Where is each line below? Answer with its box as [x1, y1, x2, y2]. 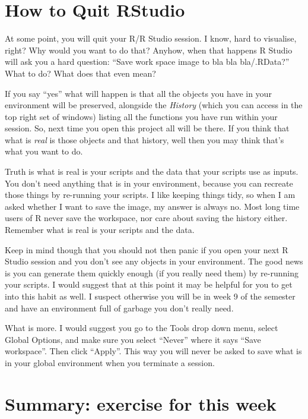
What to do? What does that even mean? [5, 67, 156, 79]
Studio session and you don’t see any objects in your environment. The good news [5, 255, 303, 267]
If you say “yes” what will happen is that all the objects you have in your [5, 87, 272, 99]
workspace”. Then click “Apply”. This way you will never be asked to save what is [5, 345, 302, 357]
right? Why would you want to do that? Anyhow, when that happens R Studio [5, 43, 293, 56]
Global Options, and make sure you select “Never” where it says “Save [5, 333, 261, 345]
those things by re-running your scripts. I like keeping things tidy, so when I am [5, 188, 296, 201]
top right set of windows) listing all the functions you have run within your [5, 110, 278, 122]
